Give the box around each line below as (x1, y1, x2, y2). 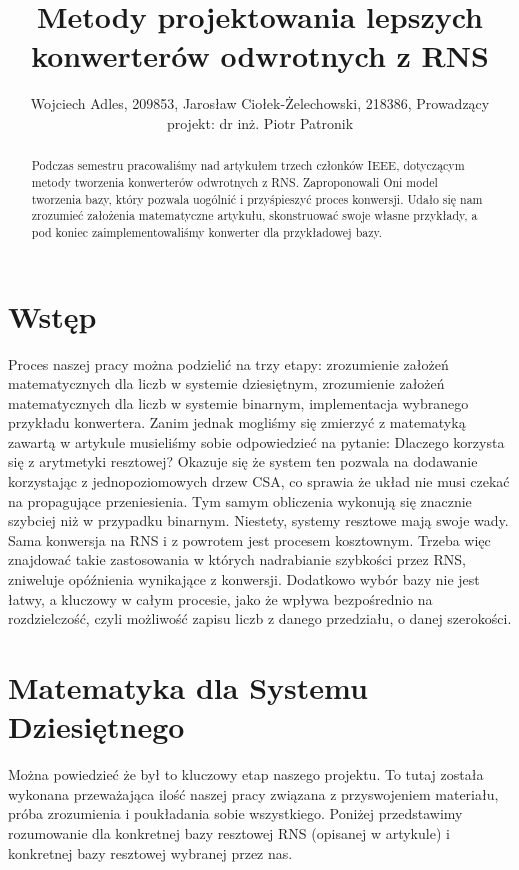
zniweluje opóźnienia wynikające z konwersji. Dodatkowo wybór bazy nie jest (8, 569, 480, 590)
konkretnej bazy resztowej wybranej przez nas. (8, 842, 293, 863)
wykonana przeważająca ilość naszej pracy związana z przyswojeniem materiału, (8, 783, 499, 804)
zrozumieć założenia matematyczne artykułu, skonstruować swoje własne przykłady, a (31, 207, 478, 224)
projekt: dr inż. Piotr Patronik (166, 112, 354, 133)
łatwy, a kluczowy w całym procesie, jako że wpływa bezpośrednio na (8, 588, 433, 609)
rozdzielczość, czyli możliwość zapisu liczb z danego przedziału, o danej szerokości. (8, 608, 512, 629)
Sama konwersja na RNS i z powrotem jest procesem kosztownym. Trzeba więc (8, 529, 491, 550)
